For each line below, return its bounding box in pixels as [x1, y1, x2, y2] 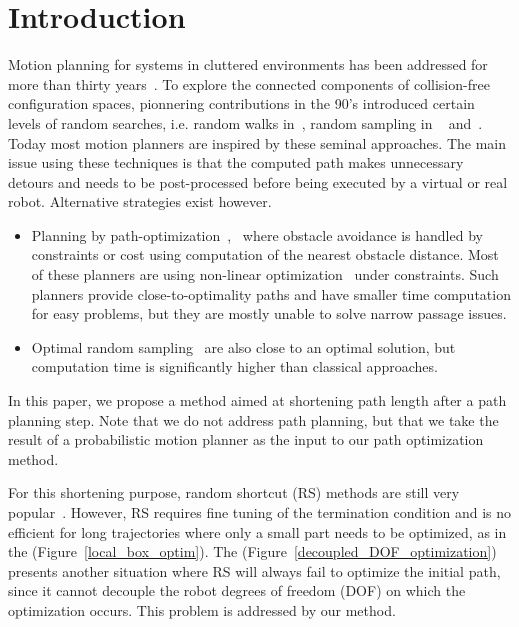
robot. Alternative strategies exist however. [8, 191, 272, 212]
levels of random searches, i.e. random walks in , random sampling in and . [8, 112, 483, 133]
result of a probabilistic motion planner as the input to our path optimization [8, 429, 484, 450]
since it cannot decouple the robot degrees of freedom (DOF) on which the [8, 580, 466, 601]
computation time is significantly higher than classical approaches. [31, 356, 438, 377]
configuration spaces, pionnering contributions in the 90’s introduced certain [8, 93, 475, 114]
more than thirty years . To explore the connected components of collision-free [8, 73, 490, 94]
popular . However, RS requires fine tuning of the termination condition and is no [8, 502, 512, 522]
